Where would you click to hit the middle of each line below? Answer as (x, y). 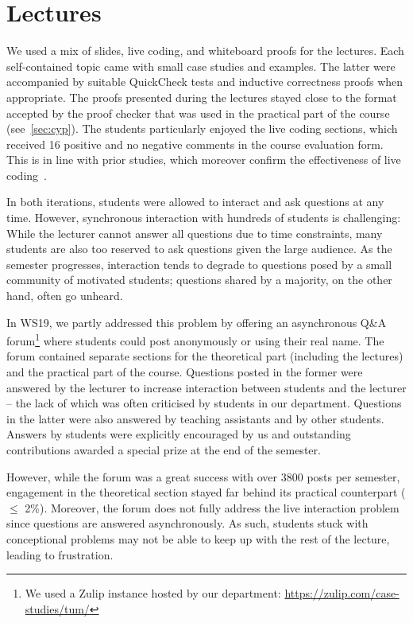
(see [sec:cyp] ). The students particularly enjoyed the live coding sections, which (202, 128)
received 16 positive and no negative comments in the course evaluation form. (195, 144)
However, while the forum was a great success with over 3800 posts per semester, (203, 476)
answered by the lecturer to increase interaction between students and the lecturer (206, 387)
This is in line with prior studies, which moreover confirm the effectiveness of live (204, 160)
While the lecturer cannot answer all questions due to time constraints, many (195, 233)
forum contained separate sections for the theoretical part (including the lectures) (205, 356)
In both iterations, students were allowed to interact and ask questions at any (195, 202)
